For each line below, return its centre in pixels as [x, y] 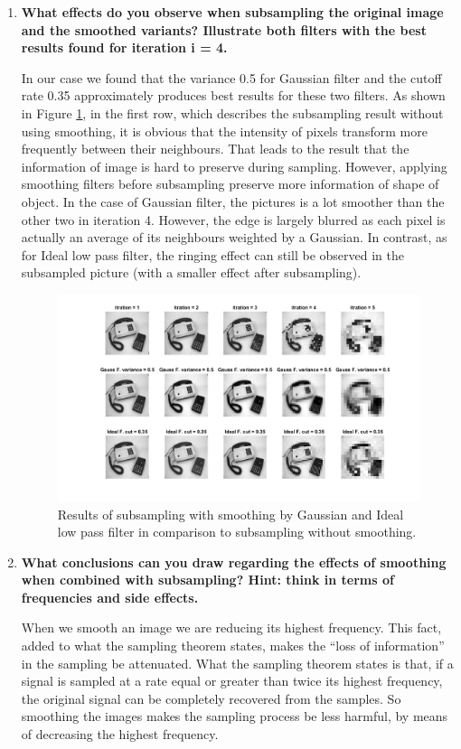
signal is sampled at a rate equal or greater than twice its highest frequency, [232, 681]
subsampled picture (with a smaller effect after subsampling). [191, 272]
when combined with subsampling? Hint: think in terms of [207, 580]
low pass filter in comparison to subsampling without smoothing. [237, 532]
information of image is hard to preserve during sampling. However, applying [234, 166]
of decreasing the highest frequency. [120, 734]
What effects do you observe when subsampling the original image [232, 12]
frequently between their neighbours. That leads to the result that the [215, 149]
